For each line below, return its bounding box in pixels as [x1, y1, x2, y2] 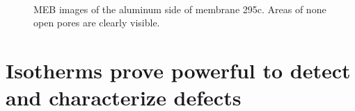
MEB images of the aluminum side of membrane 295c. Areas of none [33, 1, 326, 16]
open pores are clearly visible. [33, 15, 160, 30]
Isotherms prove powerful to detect [6, 55, 351, 84]
